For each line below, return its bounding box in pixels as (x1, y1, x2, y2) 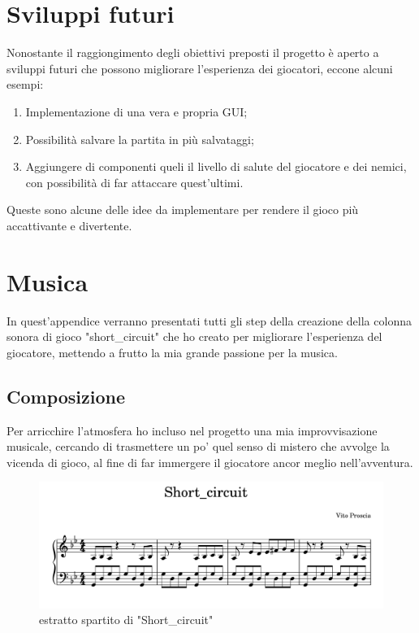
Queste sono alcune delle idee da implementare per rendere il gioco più (6, 201, 359, 218)
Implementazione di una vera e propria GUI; (25, 103, 248, 120)
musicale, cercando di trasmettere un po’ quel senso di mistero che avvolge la (6, 438, 390, 455)
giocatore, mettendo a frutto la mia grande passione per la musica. (6, 343, 338, 360)
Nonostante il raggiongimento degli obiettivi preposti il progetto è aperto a (6, 44, 379, 61)
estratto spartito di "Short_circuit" (39, 611, 214, 628)
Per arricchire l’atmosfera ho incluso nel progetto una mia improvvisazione (6, 421, 378, 439)
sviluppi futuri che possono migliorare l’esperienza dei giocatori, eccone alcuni (6, 59, 393, 76)
